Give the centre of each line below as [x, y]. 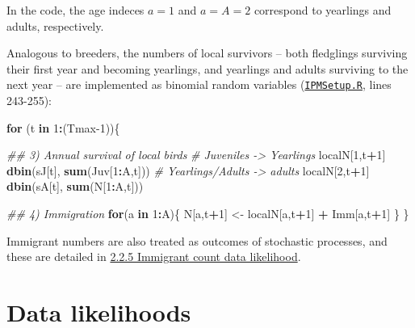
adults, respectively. [55, 25]
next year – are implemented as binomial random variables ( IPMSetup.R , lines [199, 84]
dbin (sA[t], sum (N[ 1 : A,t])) [75, 186]
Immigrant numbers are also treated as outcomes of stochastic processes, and [197, 240]
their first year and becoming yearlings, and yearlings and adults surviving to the [207, 68]
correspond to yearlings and [323, 10]
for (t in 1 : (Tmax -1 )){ [63, 127]
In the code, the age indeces [75, 10]
